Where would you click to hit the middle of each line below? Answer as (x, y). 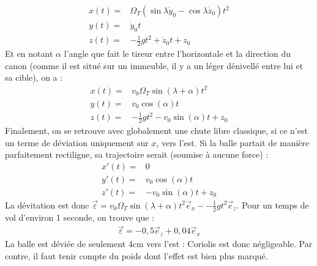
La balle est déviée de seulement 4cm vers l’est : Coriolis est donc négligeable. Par (159, 243)
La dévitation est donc (47, 205)
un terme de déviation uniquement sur (77, 142)
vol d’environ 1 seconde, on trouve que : (80, 217)
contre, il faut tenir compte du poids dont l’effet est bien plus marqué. (136, 255)
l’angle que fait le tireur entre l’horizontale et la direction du (177, 54)
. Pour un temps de (273, 205)
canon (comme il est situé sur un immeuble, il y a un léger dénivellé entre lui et (154, 65)
